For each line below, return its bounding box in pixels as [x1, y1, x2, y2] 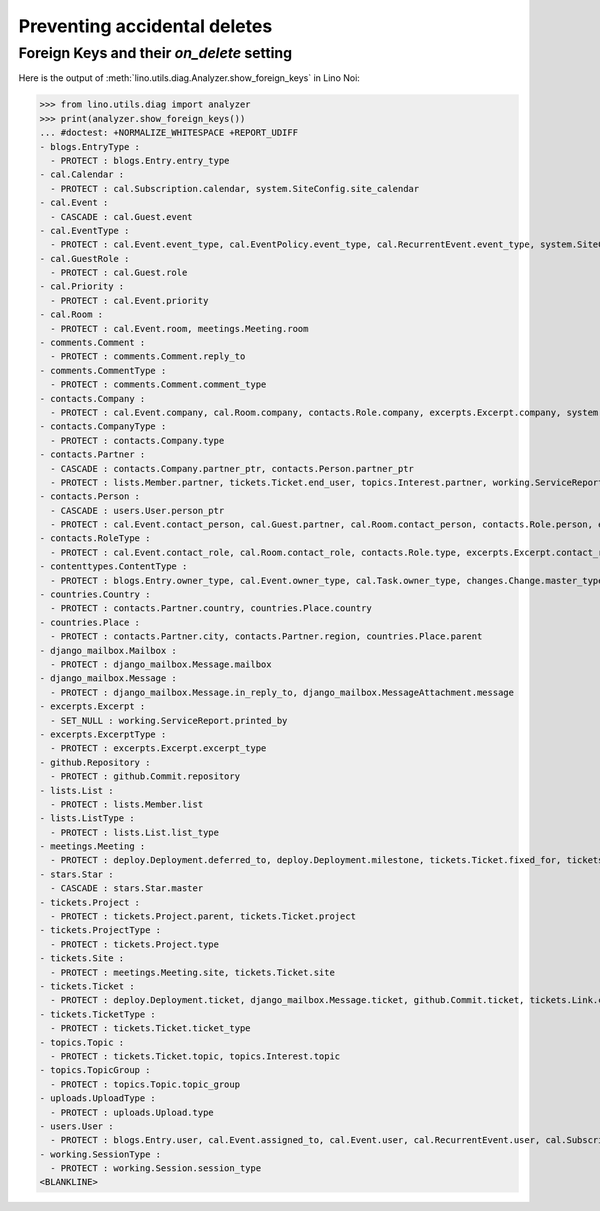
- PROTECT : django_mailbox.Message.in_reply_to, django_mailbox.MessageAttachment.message [50, 686, 515, 698]
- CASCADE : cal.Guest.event [50, 211, 194, 222]
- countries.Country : [39, 589, 151, 600]
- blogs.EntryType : [39, 141, 140, 152]
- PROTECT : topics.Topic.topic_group [50, 1078, 240, 1090]
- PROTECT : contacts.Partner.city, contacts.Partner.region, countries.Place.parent [50, 631, 483, 642]
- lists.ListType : [39, 813, 135, 824]
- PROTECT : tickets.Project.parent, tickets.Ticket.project [50, 911, 357, 922]
